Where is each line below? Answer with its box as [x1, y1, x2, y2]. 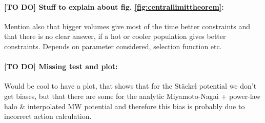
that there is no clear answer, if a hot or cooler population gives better [4, 31, 226, 42]
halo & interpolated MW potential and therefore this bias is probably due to [4, 100, 245, 111]
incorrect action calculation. [4, 111, 92, 121]
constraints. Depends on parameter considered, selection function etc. [4, 40, 222, 51]
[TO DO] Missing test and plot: [4, 61, 118, 72]
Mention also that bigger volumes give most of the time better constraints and [4, 20, 250, 31]
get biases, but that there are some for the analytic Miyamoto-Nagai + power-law [4, 90, 261, 101]
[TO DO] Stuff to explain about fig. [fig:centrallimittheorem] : [4, 1, 224, 12]
